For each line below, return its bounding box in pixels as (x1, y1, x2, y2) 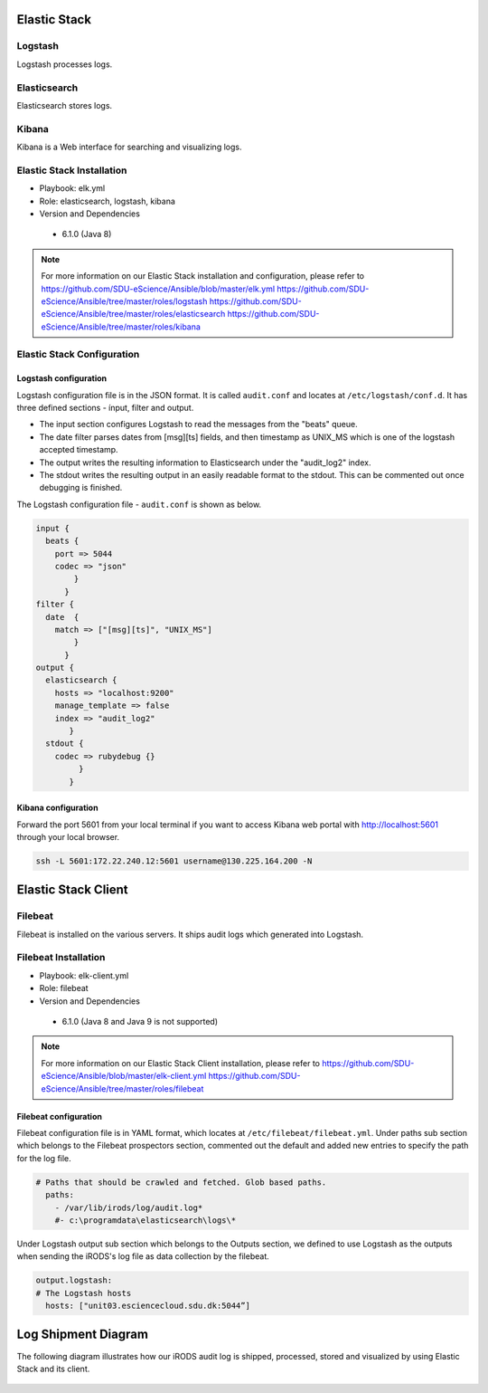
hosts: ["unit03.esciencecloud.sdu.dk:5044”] (45, 1301, 250, 1312)
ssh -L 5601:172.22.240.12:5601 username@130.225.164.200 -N (35, 855, 313, 866)
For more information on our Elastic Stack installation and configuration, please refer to (41, 271, 365, 281)
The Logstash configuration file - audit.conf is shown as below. (16, 499, 262, 510)
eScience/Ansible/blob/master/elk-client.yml (41, 1071, 207, 1082)
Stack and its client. (16, 1363, 90, 1374)
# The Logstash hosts (35, 1288, 132, 1298)
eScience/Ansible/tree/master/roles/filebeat (41, 1083, 204, 1094)
